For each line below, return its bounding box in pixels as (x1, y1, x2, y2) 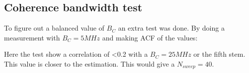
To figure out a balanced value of (4, 23, 104, 33)
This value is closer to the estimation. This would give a (4, 58, 175, 69)
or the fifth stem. (193, 49, 246, 59)
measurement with (4, 32, 60, 42)
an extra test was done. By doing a (118, 23, 225, 33)
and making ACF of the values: (102, 32, 198, 42)
